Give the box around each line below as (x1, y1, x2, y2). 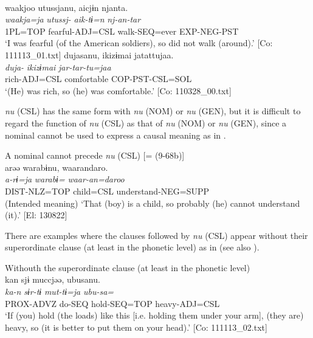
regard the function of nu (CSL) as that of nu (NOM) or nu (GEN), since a (5, 116, 287, 129)
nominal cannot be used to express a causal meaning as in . (5, 128, 226, 141)
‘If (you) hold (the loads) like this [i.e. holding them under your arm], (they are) (5, 309, 304, 322)
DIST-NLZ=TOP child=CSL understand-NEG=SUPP (5, 184, 210, 197)
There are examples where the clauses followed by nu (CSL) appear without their (5, 229, 308, 241)
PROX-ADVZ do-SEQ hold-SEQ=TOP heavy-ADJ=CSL (5, 297, 220, 309)
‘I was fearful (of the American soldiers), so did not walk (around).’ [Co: (5, 36, 273, 49)
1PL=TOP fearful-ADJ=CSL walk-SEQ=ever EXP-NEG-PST (5, 24, 239, 37)
